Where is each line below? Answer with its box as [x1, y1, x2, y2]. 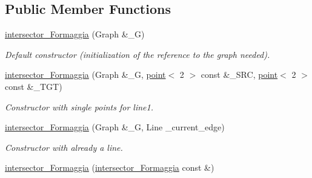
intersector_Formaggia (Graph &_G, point [5, 68, 166, 81]
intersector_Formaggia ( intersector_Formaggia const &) [5, 161, 214, 174]
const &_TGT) [5, 80, 62, 92]
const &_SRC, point [201, 68, 278, 81]
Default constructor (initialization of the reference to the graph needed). [5, 48, 270, 60]
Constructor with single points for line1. [5, 100, 153, 113]
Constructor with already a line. [5, 141, 123, 153]
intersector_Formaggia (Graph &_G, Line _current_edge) [5, 121, 225, 133]
